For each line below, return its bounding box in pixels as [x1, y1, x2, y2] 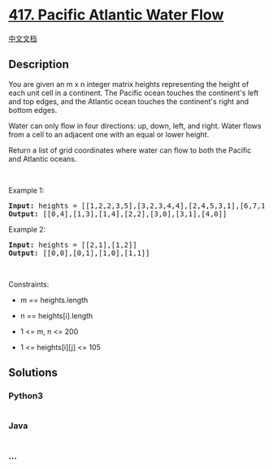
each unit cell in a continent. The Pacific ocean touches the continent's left [8, 88, 258, 97]
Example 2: [8, 224, 46, 234]
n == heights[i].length [19, 310, 93, 320]
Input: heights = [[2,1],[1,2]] [8, 240, 137, 249]
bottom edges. [8, 105, 58, 115]
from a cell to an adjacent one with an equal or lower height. [8, 129, 210, 139]
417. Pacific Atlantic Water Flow [8, 6, 224, 24]
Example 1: [8, 185, 45, 195]
